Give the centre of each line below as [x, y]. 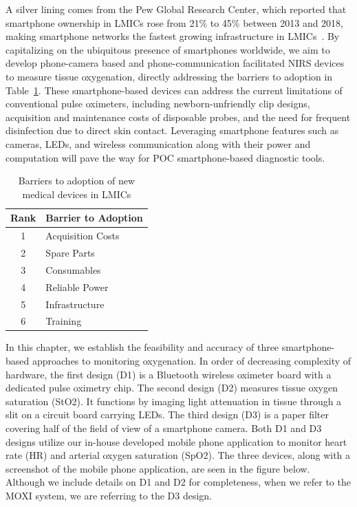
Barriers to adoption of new [76, 181]
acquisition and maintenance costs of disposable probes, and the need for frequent [178, 117]
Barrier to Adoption [94, 218]
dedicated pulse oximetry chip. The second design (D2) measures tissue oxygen [172, 388]
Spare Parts [70, 252]
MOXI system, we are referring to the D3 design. [109, 495]
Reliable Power [77, 287]
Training [64, 321]
